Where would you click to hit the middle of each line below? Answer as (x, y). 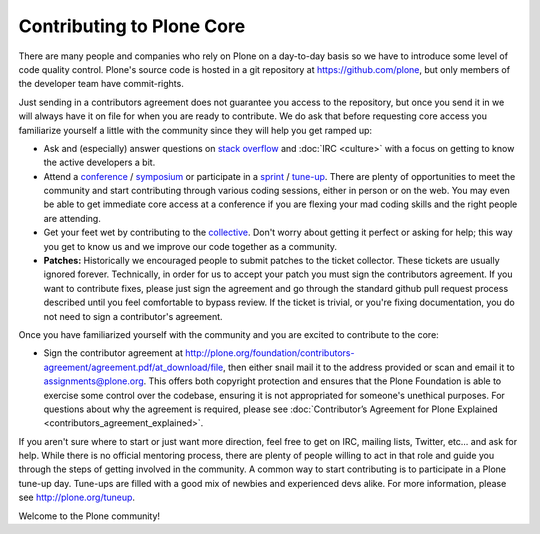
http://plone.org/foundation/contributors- (270, 353)
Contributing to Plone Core (132, 26)
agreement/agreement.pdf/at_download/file (133, 367)
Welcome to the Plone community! (89, 516)
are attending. (72, 218)
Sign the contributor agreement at (113, 353)
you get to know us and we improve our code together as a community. (190, 246)
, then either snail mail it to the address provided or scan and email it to (369, 367)
